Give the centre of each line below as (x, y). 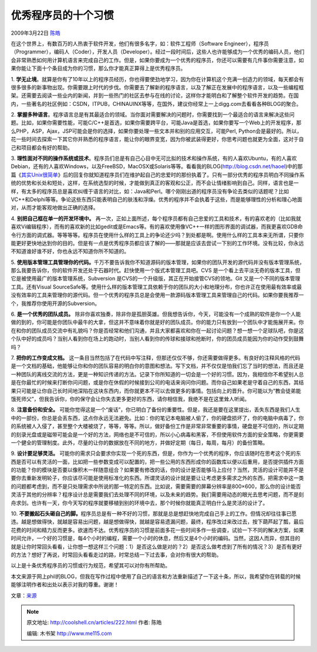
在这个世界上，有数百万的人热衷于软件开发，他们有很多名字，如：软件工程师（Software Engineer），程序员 (140, 44)
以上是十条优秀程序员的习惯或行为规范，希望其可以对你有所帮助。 (90, 566)
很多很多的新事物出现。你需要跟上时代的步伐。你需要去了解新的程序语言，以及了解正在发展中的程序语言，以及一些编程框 (157, 87)
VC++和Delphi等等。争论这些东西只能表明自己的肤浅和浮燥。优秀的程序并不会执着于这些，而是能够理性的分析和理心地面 (156, 199)
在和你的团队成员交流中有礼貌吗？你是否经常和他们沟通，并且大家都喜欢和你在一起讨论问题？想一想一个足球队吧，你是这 (157, 330)
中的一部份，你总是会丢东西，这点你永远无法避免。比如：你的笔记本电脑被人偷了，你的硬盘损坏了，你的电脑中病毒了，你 (157, 418)
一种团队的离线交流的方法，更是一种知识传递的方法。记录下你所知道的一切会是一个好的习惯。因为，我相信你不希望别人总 (157, 374)
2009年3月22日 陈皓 (36, 33)
